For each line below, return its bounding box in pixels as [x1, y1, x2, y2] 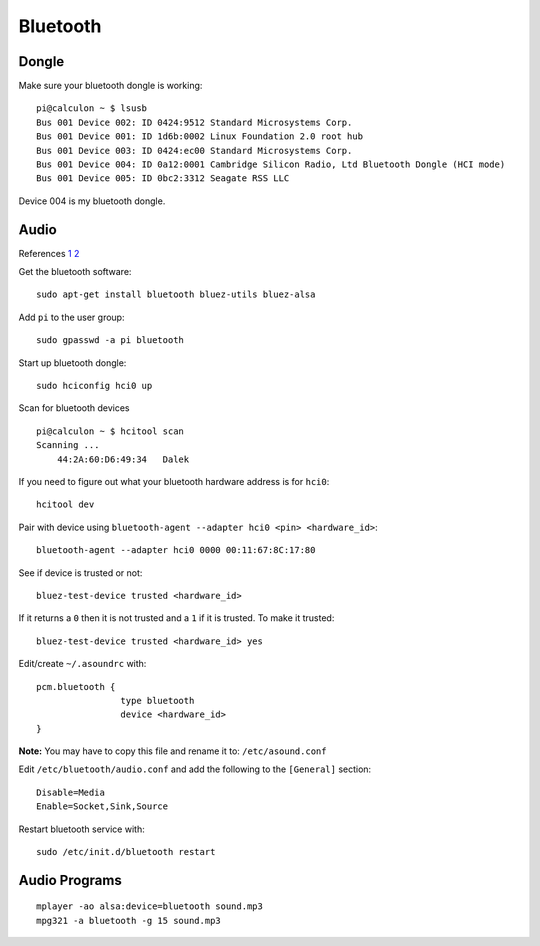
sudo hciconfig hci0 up [36, 380, 153, 392]
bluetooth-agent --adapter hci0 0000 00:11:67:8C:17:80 [36, 545, 316, 556]
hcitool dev [36, 499, 95, 510]
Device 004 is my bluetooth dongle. [18, 195, 166, 207]
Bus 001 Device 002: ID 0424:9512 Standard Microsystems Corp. [36, 116, 353, 128]
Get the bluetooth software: [18, 266, 132, 278]
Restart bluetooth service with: [18, 823, 145, 835]
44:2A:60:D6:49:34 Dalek [56, 453, 190, 465]
